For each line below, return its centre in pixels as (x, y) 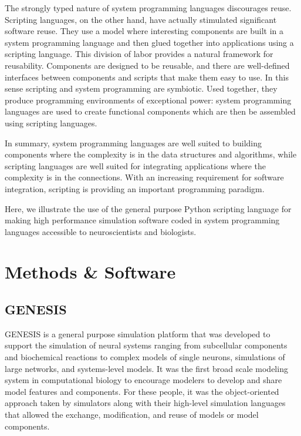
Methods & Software (90, 272)
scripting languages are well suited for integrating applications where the (136, 165)
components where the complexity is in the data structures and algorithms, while (151, 154)
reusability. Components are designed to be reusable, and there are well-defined (147, 65)
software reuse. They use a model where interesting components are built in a (144, 31)
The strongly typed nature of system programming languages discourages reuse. (148, 8)
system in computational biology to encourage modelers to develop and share (143, 380)
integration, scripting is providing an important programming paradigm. (135, 188)
